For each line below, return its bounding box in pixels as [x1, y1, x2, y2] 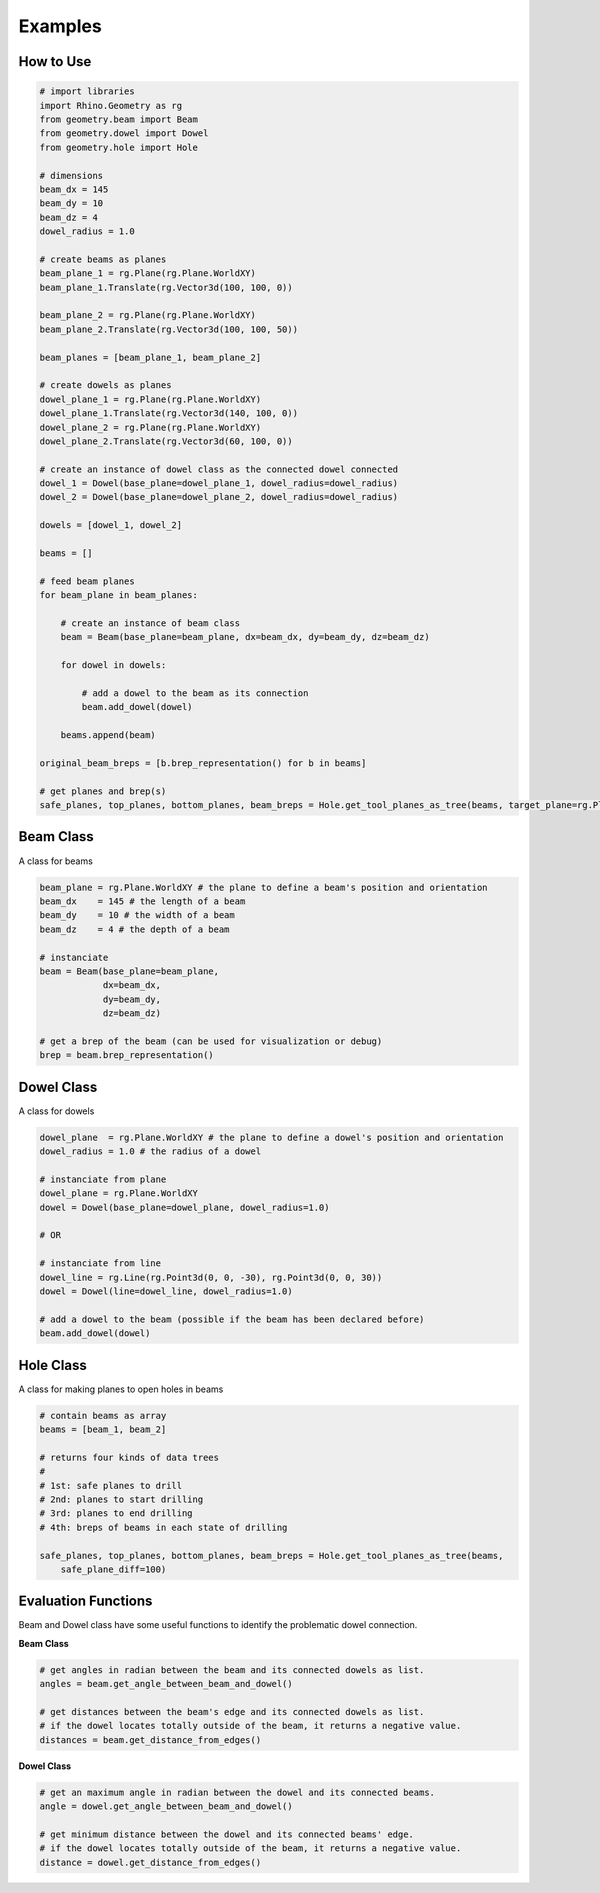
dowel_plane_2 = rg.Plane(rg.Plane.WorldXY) [39, 421, 262, 433]
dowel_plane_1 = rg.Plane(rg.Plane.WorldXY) [39, 393, 262, 405]
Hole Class [18, 1356, 87, 1374]
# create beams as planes [39, 253, 167, 265]
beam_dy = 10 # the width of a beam [39, 910, 235, 921]
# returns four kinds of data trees [39, 1451, 220, 1463]
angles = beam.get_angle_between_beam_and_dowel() [39, 1678, 294, 1690]
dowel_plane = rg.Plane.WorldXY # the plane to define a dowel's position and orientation [39, 1131, 504, 1143]
